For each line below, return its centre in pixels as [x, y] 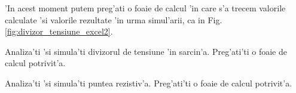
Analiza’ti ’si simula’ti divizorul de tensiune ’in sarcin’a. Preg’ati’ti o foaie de [146, 51]
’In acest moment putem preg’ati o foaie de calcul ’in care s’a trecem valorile [145, 8]
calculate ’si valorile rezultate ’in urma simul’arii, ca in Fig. [114, 19]
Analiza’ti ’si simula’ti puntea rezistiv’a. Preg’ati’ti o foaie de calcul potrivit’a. [149, 83]
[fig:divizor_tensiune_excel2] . [59, 31]
